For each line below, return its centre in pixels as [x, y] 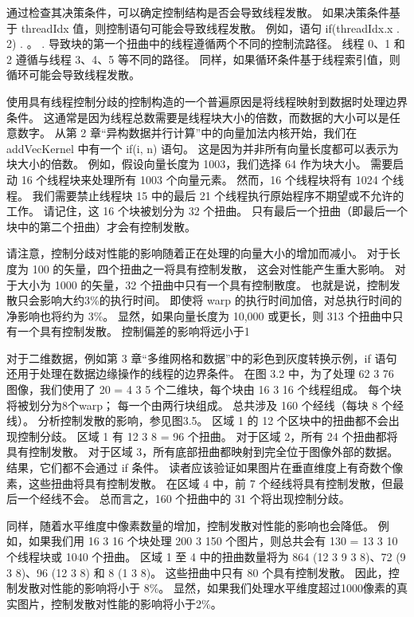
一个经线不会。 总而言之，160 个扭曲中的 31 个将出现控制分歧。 [184, 499]
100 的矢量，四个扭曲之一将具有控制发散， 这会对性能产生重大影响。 [211, 268]
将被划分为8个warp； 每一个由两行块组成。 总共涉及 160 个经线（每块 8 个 [199, 405]
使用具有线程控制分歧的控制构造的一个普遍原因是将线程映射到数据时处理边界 [207, 101]
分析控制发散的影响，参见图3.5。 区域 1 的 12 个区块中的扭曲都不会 [213, 421]
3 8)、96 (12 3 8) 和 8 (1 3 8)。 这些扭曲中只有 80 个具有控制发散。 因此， [197, 572]
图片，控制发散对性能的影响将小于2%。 [119, 603]
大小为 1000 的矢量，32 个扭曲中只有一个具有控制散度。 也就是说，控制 [203, 284]
